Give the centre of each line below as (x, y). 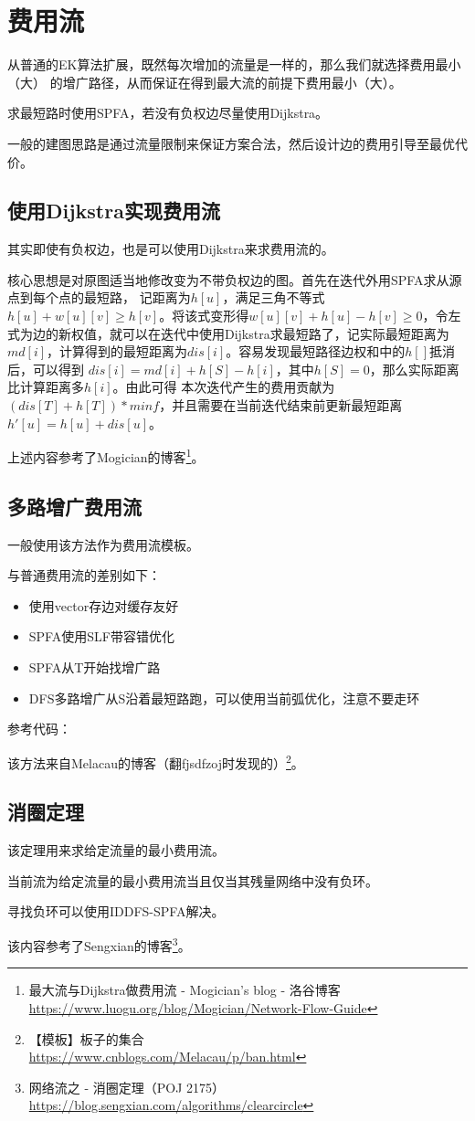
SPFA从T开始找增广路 (95, 667)
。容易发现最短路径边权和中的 (316, 351)
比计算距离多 (46, 387)
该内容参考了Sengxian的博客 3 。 (99, 944)
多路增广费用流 (74, 506)
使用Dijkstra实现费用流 (114, 211)
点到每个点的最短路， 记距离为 (99, 297)
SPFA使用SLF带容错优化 (101, 636)
